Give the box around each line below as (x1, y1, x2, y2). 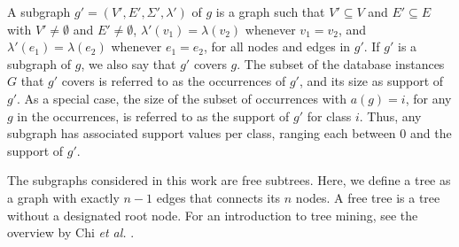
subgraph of (7, 54, 72, 73)
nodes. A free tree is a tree (295, 188, 440, 206)
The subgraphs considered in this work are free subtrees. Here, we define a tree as (7, 171, 451, 189)
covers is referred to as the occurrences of (61, 72, 286, 90)
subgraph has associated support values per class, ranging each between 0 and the (7, 124, 452, 143)
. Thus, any (359, 106, 422, 125)
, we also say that (81, 54, 176, 73)
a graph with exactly (7, 188, 120, 206)
